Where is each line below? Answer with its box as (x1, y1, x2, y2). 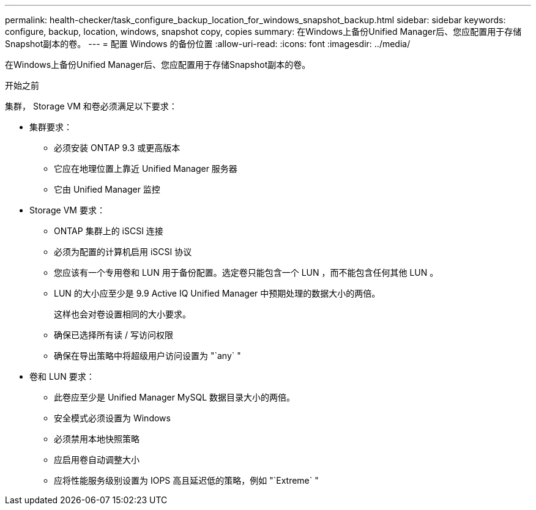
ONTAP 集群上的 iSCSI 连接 (54, 226, 163, 236)
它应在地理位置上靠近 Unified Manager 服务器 (54, 163, 237, 174)
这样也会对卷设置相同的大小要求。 (54, 309, 191, 319)
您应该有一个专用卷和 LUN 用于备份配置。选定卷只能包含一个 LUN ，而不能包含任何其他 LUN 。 (54, 267, 439, 278)
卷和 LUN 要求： (29, 371, 95, 382)
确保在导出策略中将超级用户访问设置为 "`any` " (54, 350, 241, 361)
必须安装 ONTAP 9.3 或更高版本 (54, 142, 181, 153)
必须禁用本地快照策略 (54, 434, 140, 444)
